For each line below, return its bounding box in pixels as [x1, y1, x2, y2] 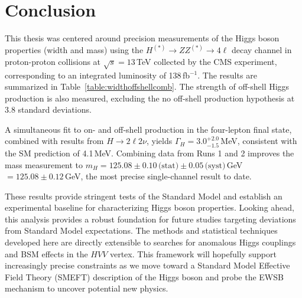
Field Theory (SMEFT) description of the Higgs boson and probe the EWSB [5, 270, 284, 283]
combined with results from [5, 135, 104, 147]
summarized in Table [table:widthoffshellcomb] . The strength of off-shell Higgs [5, 80, 290, 93]
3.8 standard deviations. [5, 103, 92, 116]
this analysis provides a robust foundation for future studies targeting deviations [5, 212, 296, 225]
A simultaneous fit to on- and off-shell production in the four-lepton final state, [5, 123, 292, 135]
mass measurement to [5, 158, 83, 171]
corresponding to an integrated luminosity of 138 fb [5, 68, 190, 81]
